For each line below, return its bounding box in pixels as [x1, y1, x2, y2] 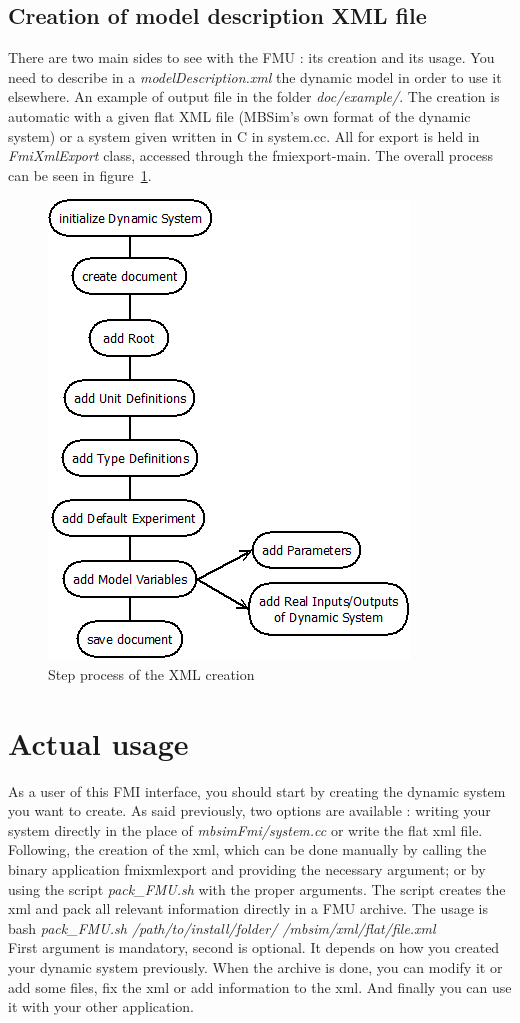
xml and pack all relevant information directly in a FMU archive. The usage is [8, 898, 489, 919]
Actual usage [8, 722, 189, 763]
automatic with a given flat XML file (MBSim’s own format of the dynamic [8, 105, 471, 126]
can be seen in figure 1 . [8, 164, 152, 185]
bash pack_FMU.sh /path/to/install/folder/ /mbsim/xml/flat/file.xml [8, 917, 436, 938]
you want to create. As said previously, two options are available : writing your [8, 800, 491, 821]
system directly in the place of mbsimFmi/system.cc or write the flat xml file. [8, 819, 483, 840]
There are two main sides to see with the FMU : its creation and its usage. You [8, 47, 495, 68]
